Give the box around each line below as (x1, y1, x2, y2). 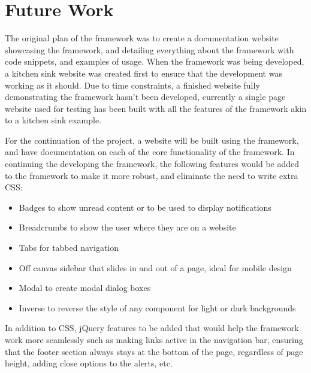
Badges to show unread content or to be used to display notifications (19, 201, 271, 213)
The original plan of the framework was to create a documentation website (5, 32, 279, 44)
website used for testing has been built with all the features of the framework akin (5, 102, 307, 114)
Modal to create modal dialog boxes (19, 281, 151, 294)
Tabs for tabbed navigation (19, 241, 119, 254)
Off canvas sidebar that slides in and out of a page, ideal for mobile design (19, 261, 292, 274)
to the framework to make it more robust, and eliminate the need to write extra (5, 169, 298, 181)
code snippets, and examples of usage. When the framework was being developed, (5, 55, 304, 68)
